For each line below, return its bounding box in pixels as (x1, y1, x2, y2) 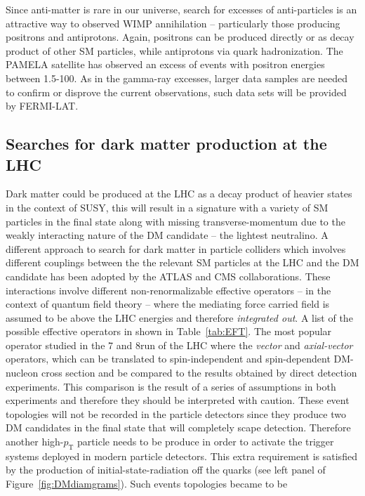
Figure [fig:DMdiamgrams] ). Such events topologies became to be (6, 476, 288, 491)
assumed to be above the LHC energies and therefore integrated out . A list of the (6, 310, 353, 325)
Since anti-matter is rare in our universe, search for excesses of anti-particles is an (6, 2, 357, 16)
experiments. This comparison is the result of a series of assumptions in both (6, 379, 336, 393)
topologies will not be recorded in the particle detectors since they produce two (6, 406, 346, 421)
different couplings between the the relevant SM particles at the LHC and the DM (6, 255, 359, 270)
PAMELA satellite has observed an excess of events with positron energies (6, 57, 325, 72)
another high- (6, 434, 64, 449)
